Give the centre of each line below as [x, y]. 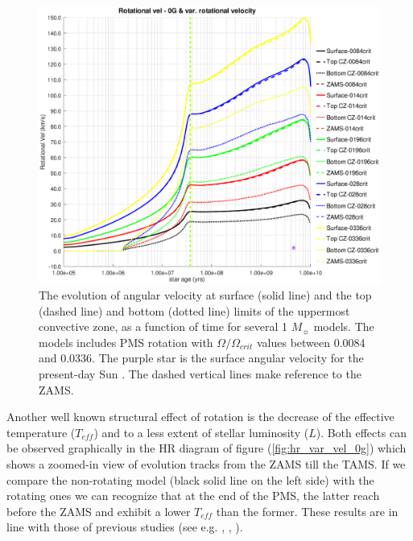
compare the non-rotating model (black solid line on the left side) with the [190, 479]
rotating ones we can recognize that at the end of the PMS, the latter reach [193, 496]
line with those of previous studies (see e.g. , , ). [125, 527]
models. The [344, 326]
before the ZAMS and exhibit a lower [99, 511]
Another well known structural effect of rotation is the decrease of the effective [200, 417]
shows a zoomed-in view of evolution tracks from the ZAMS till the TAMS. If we [206, 464]
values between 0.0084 [311, 342]
